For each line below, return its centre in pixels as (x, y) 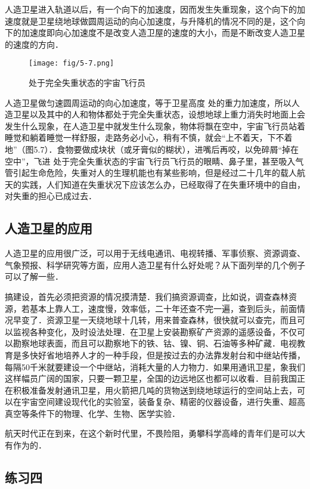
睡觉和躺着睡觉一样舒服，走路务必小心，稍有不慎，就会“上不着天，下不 (145, 137)
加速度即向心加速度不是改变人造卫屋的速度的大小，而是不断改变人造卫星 (163, 33)
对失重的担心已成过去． (51, 196)
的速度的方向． (34, 44)
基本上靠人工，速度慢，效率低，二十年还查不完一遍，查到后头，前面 (163, 308)
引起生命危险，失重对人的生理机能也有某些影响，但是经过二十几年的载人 (155, 173)
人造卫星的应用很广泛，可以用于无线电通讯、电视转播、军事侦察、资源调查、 (155, 253)
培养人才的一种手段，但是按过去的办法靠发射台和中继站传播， (184, 355)
